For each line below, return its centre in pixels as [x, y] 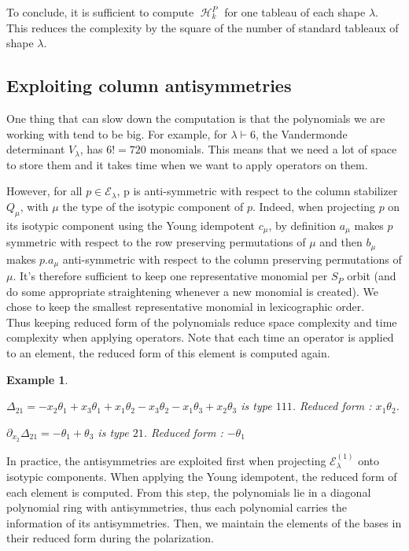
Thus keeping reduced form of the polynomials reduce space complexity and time [202, 322]
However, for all [44, 191]
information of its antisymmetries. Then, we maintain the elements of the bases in [204, 522]
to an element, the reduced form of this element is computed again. [168, 353]
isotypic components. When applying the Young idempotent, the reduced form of [202, 476]
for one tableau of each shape [295, 12]
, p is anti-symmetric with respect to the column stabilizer [257, 191]
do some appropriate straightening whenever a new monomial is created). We [192, 291]
